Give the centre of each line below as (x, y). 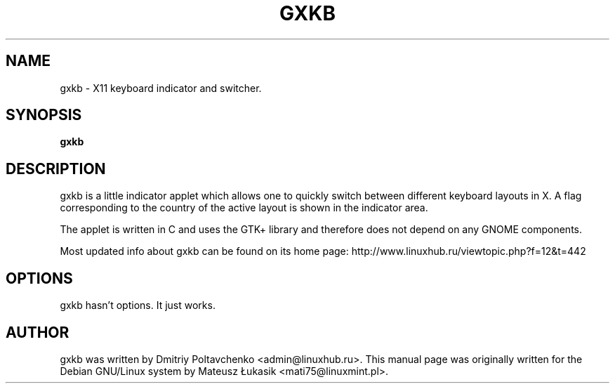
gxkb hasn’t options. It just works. (138, 305)
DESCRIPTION (56, 169)
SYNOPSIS (44, 115)
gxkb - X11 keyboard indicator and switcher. (161, 88)
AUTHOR (38, 332)
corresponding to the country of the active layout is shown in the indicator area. (244, 208)
